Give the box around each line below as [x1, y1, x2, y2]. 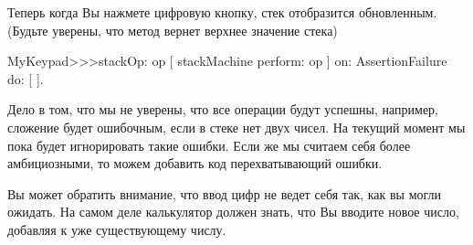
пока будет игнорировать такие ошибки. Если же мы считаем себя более [7, 135, 411, 154]
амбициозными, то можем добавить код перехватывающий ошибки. [7, 154, 383, 173]
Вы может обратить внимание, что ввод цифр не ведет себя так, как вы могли [7, 184, 442, 203]
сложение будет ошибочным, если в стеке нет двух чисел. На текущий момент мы [7, 117, 466, 136]
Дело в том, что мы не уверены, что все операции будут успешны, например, [7, 100, 438, 119]
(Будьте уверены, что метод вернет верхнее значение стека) [7, 20, 338, 39]
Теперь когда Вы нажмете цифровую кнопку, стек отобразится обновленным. [7, 3, 437, 21]
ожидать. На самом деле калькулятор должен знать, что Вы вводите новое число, [7, 202, 459, 221]
